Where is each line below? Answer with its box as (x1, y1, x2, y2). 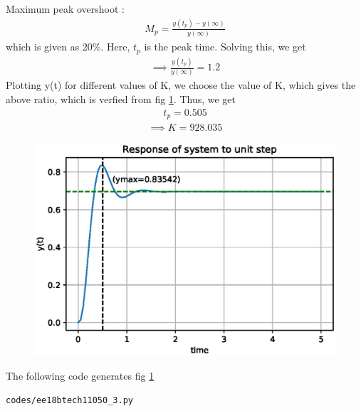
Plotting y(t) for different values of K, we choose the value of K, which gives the (6, 78, 356, 92)
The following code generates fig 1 (6, 368, 155, 383)
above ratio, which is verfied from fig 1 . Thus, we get (6, 91, 236, 106)
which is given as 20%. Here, (6, 39, 130, 54)
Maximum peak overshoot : (6, 1, 125, 16)
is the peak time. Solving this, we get (144, 39, 306, 54)
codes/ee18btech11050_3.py (6, 395, 133, 405)
